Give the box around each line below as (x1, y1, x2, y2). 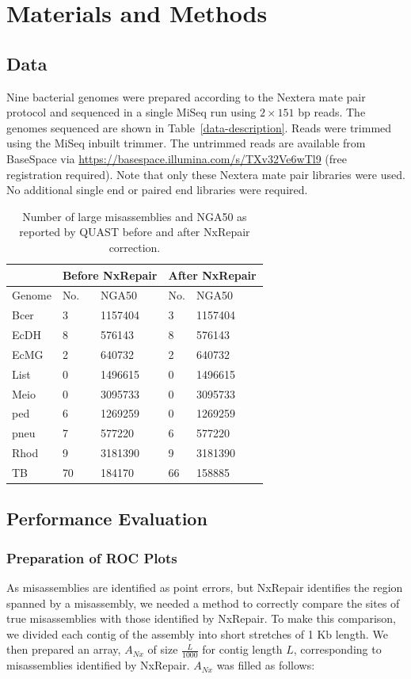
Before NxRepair (62, 266, 158, 283)
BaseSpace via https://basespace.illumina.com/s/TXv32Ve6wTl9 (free (6, 150, 347, 166)
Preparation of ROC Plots (6, 547, 177, 567)
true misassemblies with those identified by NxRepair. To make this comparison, (6, 610, 396, 627)
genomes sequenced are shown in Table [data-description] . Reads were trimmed (6, 119, 392, 135)
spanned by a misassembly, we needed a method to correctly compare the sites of (6, 594, 400, 611)
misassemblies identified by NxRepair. (6, 657, 190, 673)
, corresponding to (293, 641, 382, 658)
